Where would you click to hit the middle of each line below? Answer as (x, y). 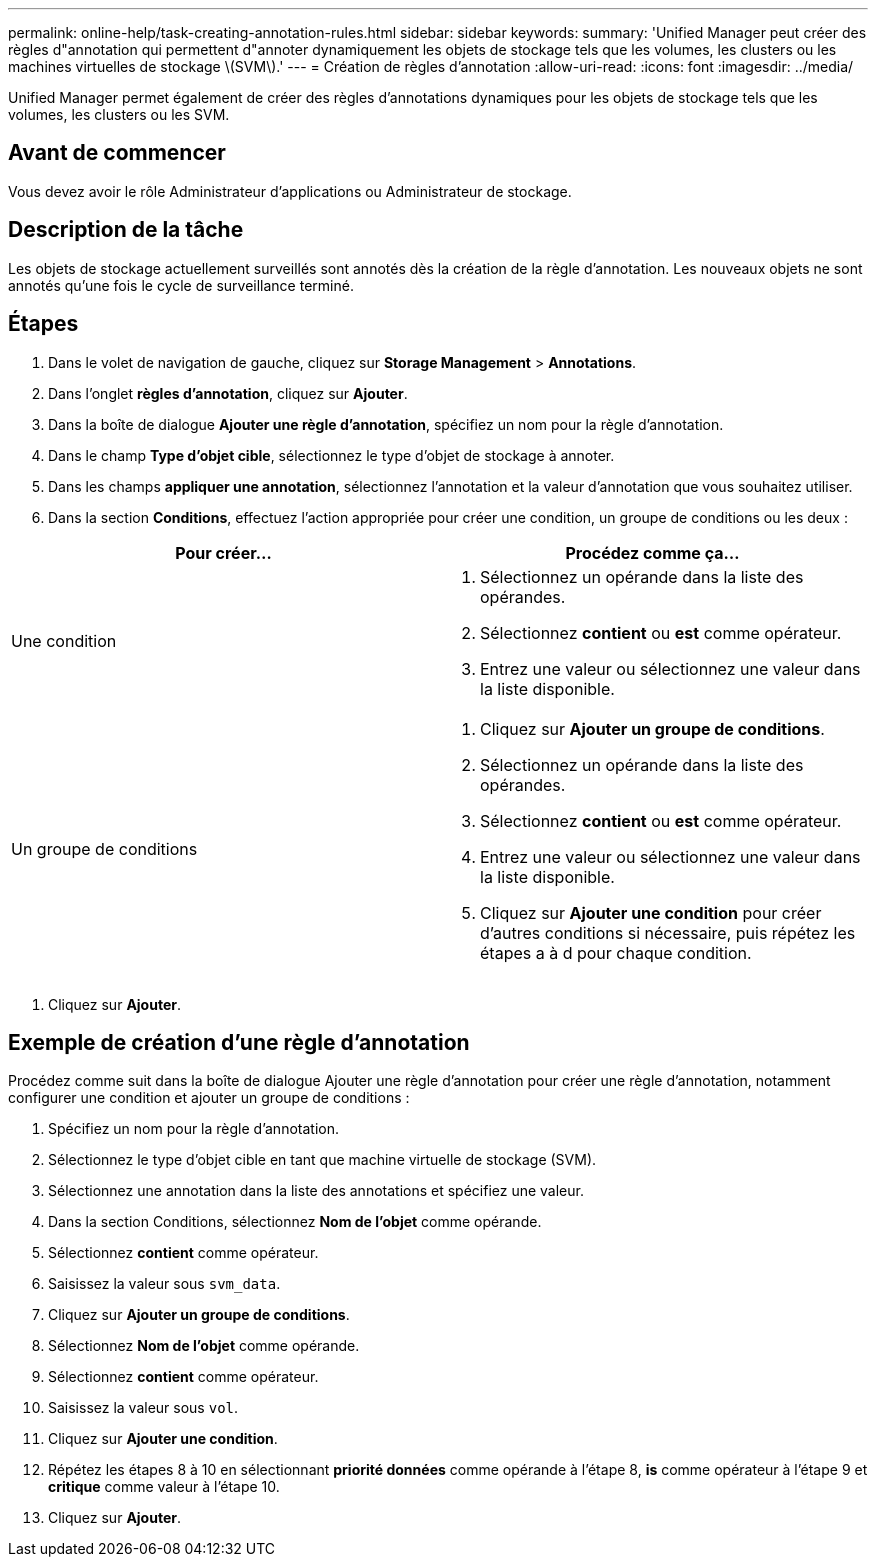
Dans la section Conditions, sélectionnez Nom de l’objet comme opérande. (295, 1222)
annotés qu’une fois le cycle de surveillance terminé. (181, 285)
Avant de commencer (117, 153)
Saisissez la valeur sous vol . (143, 1408)
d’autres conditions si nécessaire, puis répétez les (668, 932)
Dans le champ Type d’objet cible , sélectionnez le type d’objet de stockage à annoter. (331, 455)
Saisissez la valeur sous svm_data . (164, 1284)
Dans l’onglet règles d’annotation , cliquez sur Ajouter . (228, 393)
